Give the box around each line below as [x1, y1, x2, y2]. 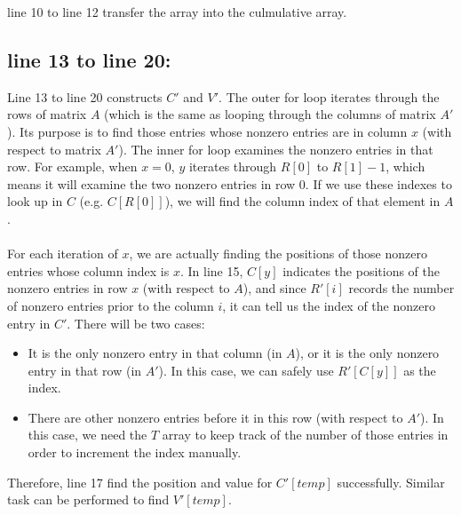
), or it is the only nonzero [295, 344, 440, 362]
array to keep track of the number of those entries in [162, 425, 449, 444]
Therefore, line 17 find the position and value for [7, 472, 273, 491]
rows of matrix [7, 105, 87, 123]
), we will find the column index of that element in [164, 192, 441, 210]
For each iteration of [7, 244, 118, 263]
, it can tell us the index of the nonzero [222, 296, 435, 314]
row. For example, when [7, 157, 138, 176]
